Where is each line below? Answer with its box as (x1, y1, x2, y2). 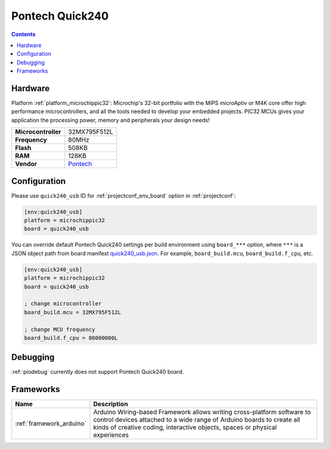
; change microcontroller (24, 300, 102, 307)
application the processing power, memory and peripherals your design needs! (11, 116, 210, 123)
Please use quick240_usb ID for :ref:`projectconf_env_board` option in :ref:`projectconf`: (11, 192, 237, 199)
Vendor (15, 159, 37, 168)
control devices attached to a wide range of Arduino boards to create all (93, 415, 301, 424)
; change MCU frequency (24, 326, 96, 333)
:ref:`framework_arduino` (15, 419, 87, 428)
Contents (11, 31, 36, 38)
